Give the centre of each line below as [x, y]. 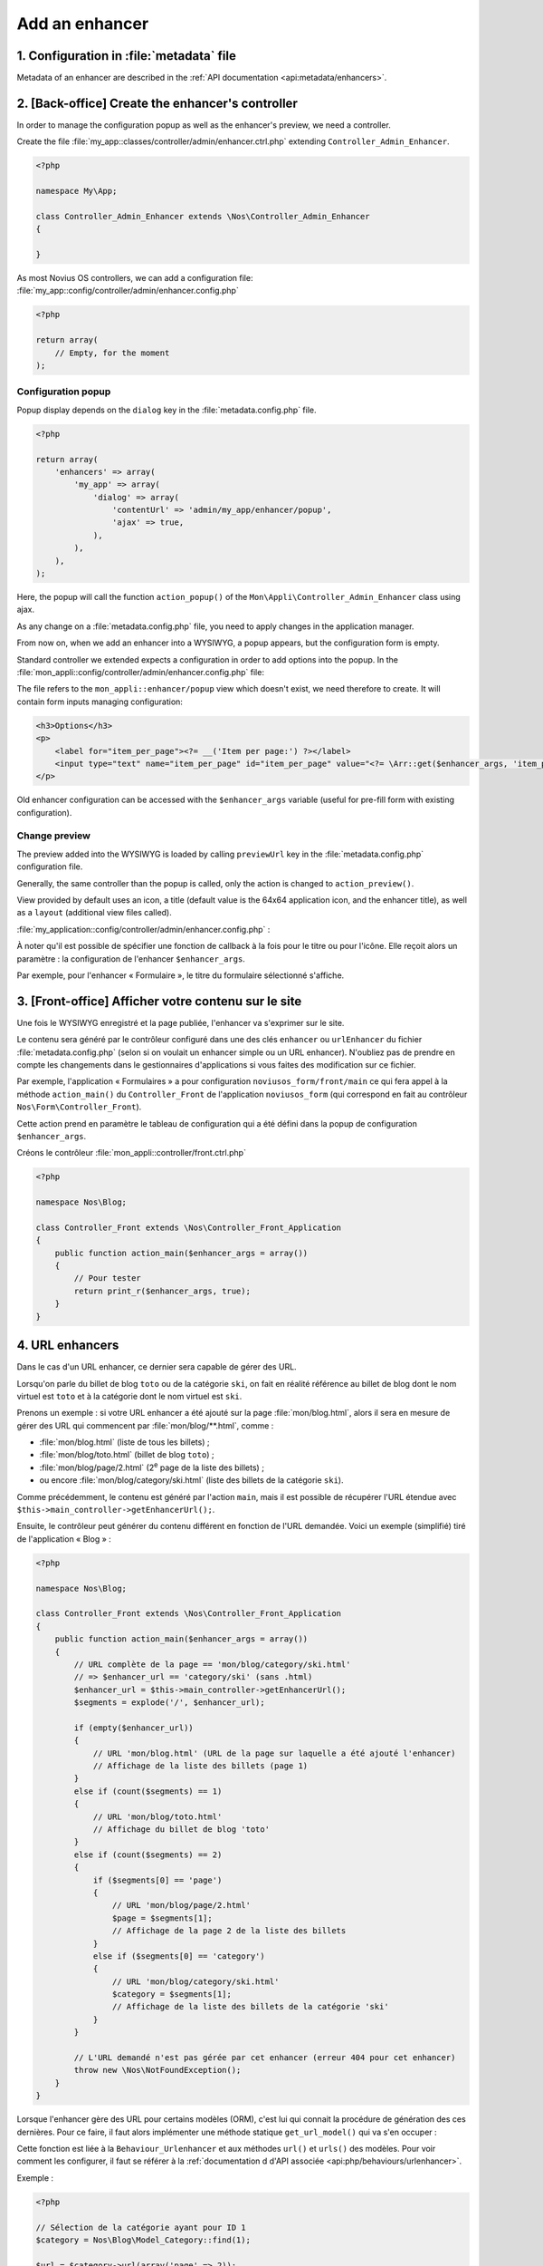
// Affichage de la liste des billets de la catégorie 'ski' [250, 2007]
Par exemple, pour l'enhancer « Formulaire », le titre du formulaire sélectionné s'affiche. [181, 975]
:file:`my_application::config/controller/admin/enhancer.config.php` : [143, 929]
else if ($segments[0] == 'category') [179, 1956]
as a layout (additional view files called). [94, 913]
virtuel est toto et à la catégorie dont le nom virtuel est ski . [129, 1396]
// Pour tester [108, 1278]
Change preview [53, 836]
